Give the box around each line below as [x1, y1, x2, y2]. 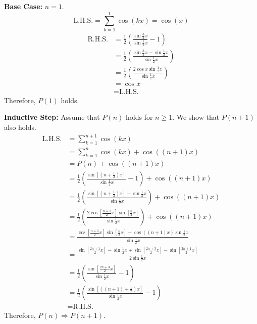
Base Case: [4, 1, 43, 11]
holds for [126, 112, 153, 122]
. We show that [172, 112, 220, 122]
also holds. [4, 122, 36, 132]
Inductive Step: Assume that [4, 112, 100, 122]
